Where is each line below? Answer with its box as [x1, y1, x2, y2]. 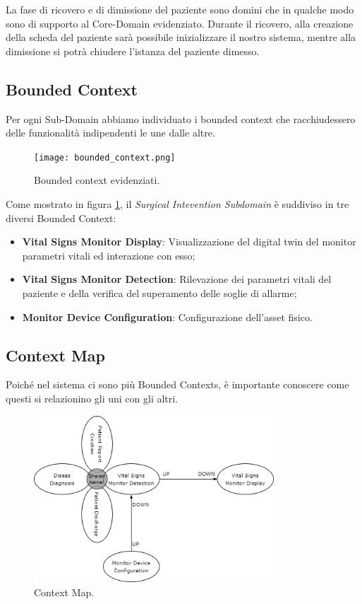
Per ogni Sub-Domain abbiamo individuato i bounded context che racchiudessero [6, 111, 356, 126]
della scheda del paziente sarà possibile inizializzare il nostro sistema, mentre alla [6, 30, 356, 45]
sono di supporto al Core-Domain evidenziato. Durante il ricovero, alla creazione [6, 16, 354, 30]
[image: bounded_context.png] [34, 152, 176, 163]
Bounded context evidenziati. [34, 173, 160, 187]
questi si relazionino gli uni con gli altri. [6, 390, 179, 405]
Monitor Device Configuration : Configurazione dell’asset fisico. [22, 309, 313, 324]
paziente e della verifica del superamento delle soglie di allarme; [22, 285, 297, 300]
